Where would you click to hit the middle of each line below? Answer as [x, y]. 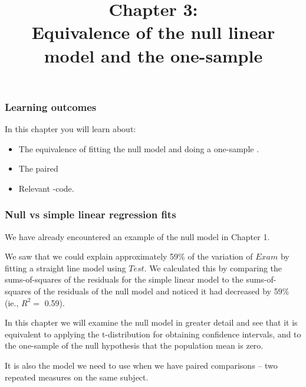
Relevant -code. [46, 188]
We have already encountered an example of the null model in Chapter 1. [137, 236]
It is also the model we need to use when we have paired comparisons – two [141, 365]
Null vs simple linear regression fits [91, 214]
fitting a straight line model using [65, 268]
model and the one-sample [153, 55]
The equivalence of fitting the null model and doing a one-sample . [139, 148]
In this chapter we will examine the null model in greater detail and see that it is [151, 322]
